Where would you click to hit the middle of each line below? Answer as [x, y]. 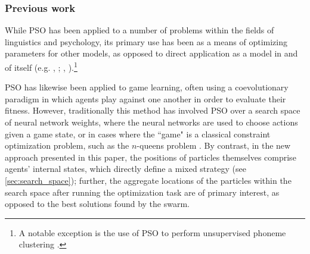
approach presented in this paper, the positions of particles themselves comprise [151, 157]
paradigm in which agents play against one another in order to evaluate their [145, 98]
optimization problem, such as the [67, 145]
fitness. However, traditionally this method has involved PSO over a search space [153, 110]
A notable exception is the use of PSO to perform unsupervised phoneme [152, 232]
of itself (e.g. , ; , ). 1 [41, 66]
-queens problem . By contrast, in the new [214, 145]
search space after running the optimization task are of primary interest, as [142, 192]
